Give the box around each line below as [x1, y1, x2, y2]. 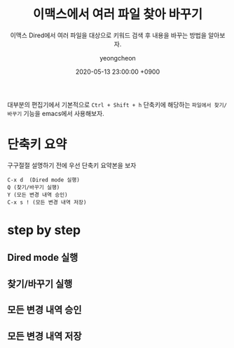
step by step [7, 222, 81, 238]
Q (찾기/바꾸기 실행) [7, 183, 60, 191]
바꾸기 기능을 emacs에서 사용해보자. [7, 109, 105, 117]
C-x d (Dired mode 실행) [7, 176, 81, 183]
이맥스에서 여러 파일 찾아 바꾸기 [32, 6, 203, 22]
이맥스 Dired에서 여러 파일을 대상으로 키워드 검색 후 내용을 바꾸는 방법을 [10, 31, 207, 39]
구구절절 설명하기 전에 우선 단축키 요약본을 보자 [7, 161, 137, 169]
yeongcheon [99, 53, 137, 62]
